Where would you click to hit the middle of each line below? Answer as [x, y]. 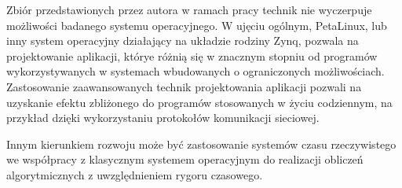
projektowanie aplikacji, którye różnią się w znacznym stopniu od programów [192, 55]
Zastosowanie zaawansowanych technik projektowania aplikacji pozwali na [184, 86]
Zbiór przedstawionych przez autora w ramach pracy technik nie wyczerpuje [189, 9]
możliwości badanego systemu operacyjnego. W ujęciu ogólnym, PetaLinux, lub [197, 25]
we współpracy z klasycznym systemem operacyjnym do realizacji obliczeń [185, 159]
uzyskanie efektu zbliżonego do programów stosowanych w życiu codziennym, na [199, 102]
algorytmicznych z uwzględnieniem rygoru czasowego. [135, 174]
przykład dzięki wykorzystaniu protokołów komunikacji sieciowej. [163, 118]
